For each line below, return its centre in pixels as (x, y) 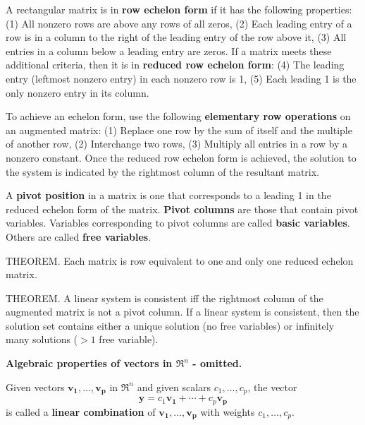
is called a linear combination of (81, 411)
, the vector (272, 387)
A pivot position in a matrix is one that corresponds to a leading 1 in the (168, 195)
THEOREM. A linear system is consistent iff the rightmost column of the (165, 298)
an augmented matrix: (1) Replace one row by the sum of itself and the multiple (179, 130)
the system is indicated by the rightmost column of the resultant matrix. (162, 171)
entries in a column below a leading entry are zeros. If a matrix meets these (169, 50)
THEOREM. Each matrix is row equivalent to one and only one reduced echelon (180, 260)
